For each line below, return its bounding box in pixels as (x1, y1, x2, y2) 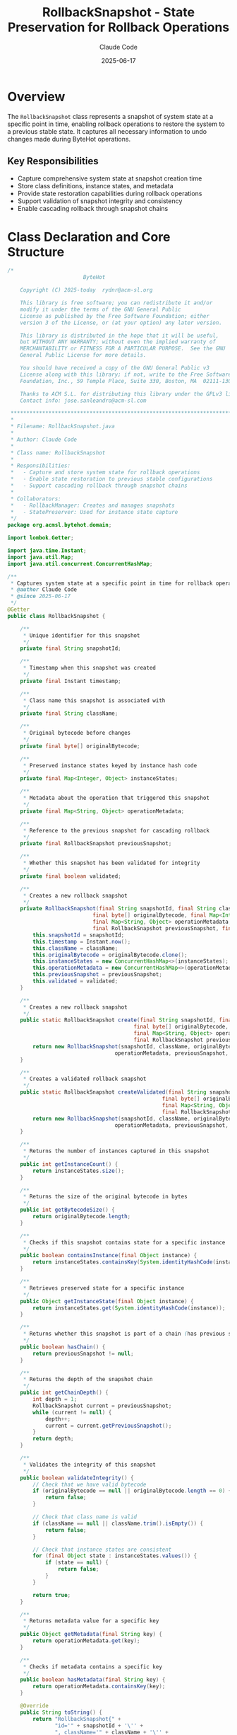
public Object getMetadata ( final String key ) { (20, 1631, 162, 1638)
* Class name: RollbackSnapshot (10, 449, 106, 457)
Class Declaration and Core (7, 229, 171, 245)
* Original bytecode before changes (23, 730, 131, 737)
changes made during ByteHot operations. (7, 134, 131, 143)
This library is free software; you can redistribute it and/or (20, 299, 213, 307)
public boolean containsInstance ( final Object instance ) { (20, 1252, 197, 1259)
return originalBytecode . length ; (32, 1213, 131, 1220)
